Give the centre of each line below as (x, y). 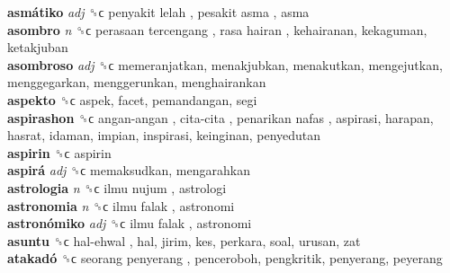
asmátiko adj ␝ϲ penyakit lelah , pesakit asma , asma (158, 12)
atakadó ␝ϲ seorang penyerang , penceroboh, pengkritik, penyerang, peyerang (225, 258)
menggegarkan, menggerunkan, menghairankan (137, 82)
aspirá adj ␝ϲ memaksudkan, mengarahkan (129, 170)
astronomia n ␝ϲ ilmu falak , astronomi (121, 205)
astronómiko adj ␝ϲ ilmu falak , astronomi (130, 223)
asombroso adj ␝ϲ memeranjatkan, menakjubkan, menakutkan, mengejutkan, (225, 64)
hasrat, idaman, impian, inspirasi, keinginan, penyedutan (164, 135)
